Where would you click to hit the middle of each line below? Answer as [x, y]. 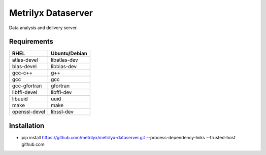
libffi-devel [25, 92]
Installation [27, 126]
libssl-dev [62, 112]
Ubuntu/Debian [69, 53]
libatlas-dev [65, 60]
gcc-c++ [22, 73]
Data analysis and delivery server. [44, 28]
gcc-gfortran [27, 86]
